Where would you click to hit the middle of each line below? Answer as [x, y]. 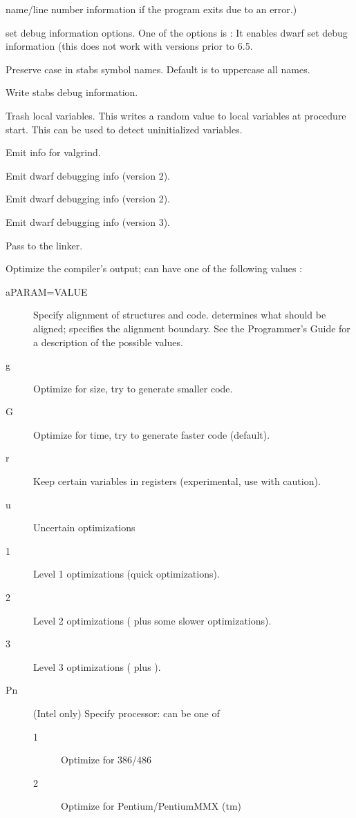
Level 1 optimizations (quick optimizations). [127, 574]
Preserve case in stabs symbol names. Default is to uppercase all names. [158, 69]
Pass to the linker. [44, 245]
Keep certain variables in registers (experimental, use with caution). [177, 481]
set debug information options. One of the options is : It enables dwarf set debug [177, 32]
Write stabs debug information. [72, 92]
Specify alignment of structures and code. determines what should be [180, 315]
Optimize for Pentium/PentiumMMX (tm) [151, 806]
